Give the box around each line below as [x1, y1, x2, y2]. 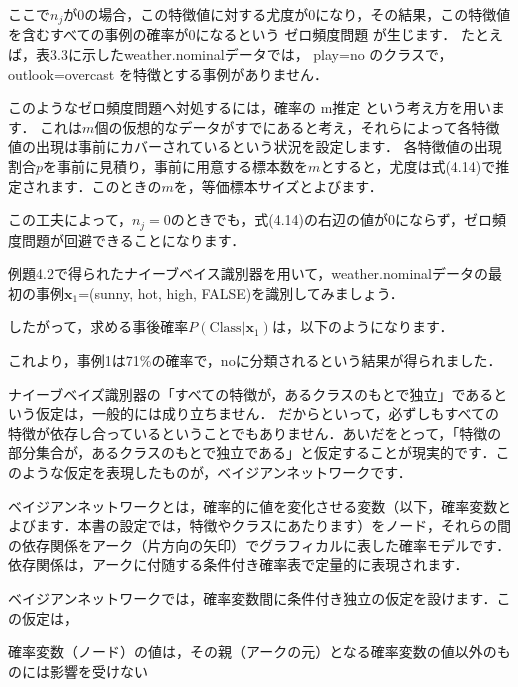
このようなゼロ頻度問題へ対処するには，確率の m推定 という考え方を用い [8, 97, 491, 118]
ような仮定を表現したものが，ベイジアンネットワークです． [21, 462, 412, 482]
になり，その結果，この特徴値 [315, 4, 511, 24]
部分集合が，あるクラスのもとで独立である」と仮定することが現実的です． [8, 442, 496, 463]
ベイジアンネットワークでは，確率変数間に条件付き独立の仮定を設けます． [8, 587, 497, 608]
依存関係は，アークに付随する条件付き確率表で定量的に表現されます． [8, 554, 469, 575]
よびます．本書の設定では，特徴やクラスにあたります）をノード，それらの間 [8, 515, 511, 536]
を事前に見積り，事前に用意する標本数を [43, 156, 309, 177]
